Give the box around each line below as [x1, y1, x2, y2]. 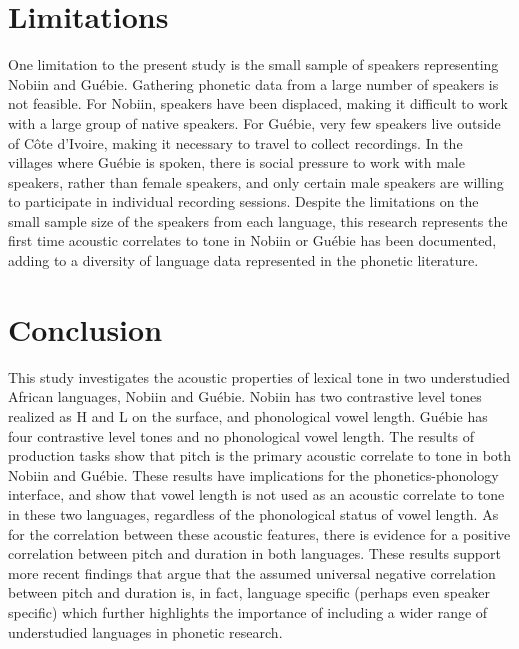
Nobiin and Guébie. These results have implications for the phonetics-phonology [8, 464, 499, 485]
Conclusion [8, 308, 163, 349]
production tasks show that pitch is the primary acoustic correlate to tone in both [8, 445, 512, 466]
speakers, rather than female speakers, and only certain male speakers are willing [8, 171, 504, 192]
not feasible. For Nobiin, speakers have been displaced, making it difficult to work [8, 93, 508, 114]
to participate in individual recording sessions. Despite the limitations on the [8, 191, 479, 212]
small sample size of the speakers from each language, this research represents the [8, 210, 508, 231]
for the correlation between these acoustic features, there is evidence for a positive [8, 523, 511, 544]
